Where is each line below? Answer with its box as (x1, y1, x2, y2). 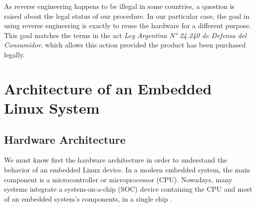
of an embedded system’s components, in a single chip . (4, 193, 173, 204)
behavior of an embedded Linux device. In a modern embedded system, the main (4, 164, 250, 174)
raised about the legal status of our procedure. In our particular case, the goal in (4, 10, 250, 21)
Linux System (4, 97, 100, 118)
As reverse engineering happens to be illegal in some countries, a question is (4, 1, 235, 11)
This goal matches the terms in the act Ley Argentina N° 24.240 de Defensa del (4, 30, 247, 40)
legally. (4, 49, 25, 59)
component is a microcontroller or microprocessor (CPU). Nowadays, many (4, 174, 233, 184)
